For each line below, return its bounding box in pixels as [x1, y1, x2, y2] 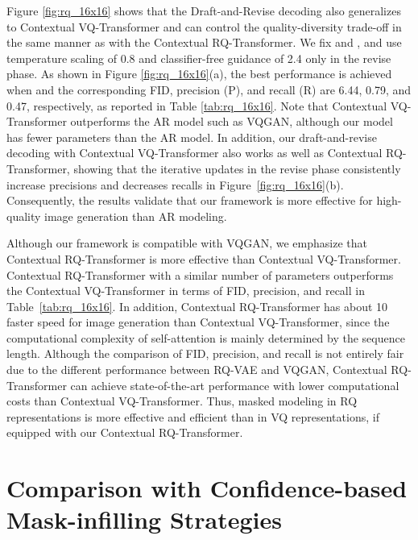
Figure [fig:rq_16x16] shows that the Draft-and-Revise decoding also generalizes [6, 2, 401, 19]
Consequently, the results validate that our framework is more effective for [6, 192, 373, 209]
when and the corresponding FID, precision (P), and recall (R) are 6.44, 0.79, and [6, 81, 412, 98]
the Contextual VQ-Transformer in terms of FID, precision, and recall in [6, 282, 365, 299]
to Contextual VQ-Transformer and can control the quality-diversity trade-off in [6, 18, 402, 35]
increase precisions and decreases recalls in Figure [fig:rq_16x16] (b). [6, 176, 344, 193]
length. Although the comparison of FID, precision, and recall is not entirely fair [6, 345, 404, 362]
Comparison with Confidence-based [6, 471, 408, 505]
